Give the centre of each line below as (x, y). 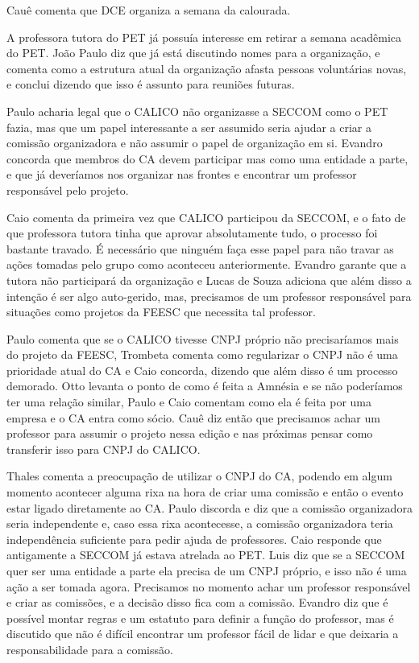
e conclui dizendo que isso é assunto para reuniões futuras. (151, 84)
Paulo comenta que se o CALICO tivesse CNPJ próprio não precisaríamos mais (203, 338)
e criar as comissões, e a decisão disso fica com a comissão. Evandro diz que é (197, 602)
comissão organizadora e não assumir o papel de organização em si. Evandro (195, 143)
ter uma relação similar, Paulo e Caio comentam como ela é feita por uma (189, 402)
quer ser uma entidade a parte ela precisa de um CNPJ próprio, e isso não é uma (207, 570)
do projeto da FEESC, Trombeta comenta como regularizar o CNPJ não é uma (202, 354)
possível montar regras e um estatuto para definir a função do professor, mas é (200, 618)
